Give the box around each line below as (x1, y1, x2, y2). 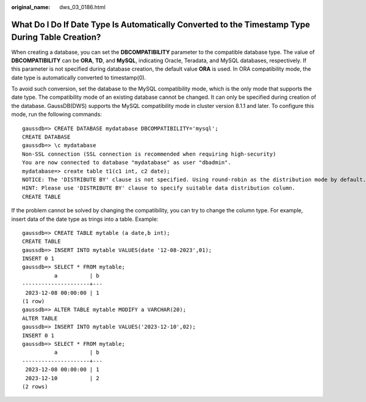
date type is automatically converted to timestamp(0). (11, 74, 146, 81)
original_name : (11, 4, 51, 10)
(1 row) (22, 298, 45, 305)
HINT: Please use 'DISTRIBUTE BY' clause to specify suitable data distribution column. (22, 185, 296, 192)
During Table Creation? (11, 32, 101, 43)
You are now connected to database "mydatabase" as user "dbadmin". (22, 159, 231, 166)
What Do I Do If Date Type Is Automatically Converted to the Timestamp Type (11, 19, 310, 30)
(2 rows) (22, 383, 48, 390)
